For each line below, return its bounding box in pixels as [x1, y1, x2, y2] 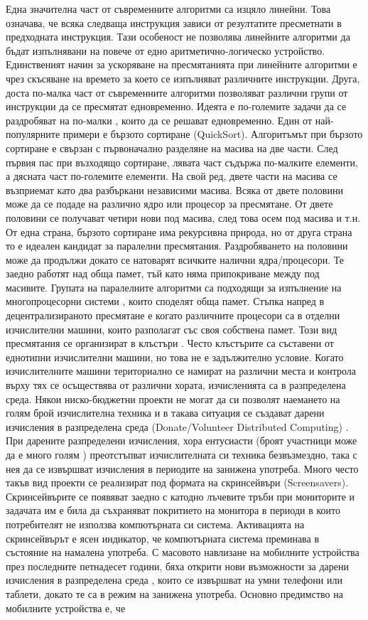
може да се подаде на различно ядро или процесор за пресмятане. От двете [6, 196, 333, 211]
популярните [6, 127, 60, 141]
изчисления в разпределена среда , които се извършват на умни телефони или [6, 572, 342, 587]
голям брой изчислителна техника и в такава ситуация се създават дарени [6, 405, 325, 420]
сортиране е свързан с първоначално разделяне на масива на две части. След [6, 140, 338, 155]
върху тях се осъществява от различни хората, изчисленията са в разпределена [6, 378, 346, 392]
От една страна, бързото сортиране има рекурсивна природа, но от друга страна [6, 224, 352, 239]
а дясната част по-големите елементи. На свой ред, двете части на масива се [6, 169, 337, 183]
